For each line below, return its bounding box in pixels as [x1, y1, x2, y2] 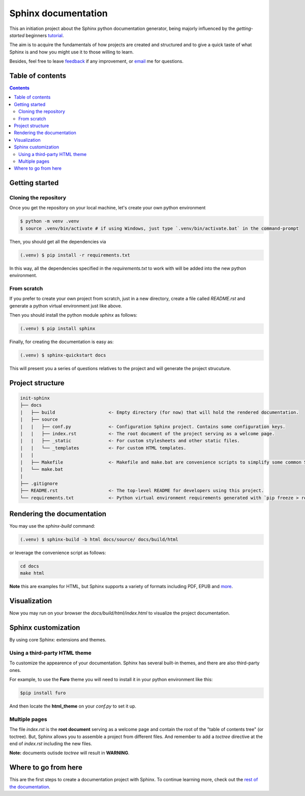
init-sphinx [20, 395, 50, 401]
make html [20, 570, 45, 576]
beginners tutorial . [25, 32, 64, 38]
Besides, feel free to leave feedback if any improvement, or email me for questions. [9, 58, 184, 65]
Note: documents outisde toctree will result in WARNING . [9, 750, 130, 756]
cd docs [20, 563, 39, 569]
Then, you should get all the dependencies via [9, 238, 106, 244]
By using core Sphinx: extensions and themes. [9, 637, 107, 643]
